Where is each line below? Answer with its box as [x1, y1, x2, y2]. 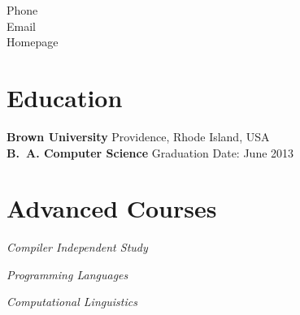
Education [7, 80, 123, 114]
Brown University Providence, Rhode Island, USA [7, 127, 270, 145]
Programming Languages [7, 265, 128, 283]
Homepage [7, 33, 59, 50]
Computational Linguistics [7, 293, 137, 310]
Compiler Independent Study [7, 239, 148, 256]
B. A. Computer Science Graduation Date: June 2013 [7, 144, 294, 161]
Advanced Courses [7, 192, 217, 225]
